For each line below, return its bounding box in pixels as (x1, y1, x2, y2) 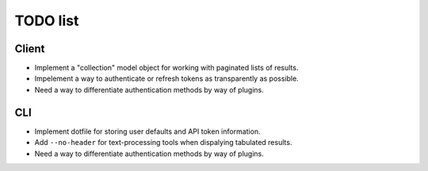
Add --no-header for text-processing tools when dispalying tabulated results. (34, 138, 292, 147)
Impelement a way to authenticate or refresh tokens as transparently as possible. (34, 74, 299, 83)
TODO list (14, 12, 79, 29)
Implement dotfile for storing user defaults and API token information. (34, 127, 261, 136)
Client (14, 42, 45, 55)
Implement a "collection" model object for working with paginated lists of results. (34, 63, 299, 73)
